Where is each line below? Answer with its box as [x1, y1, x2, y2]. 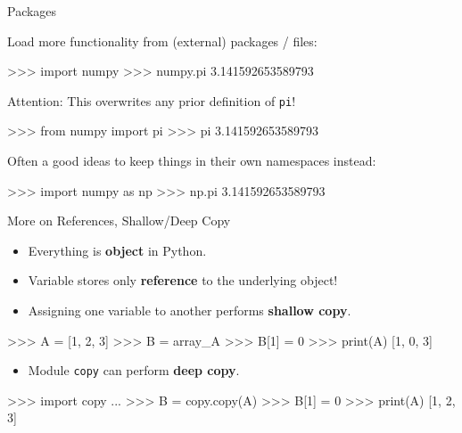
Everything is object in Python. [28, 241, 207, 259]
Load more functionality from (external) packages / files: [7, 31, 318, 50]
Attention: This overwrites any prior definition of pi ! [7, 91, 296, 110]
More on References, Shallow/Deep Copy [7, 211, 231, 230]
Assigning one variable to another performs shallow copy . [28, 301, 351, 319]
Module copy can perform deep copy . [28, 361, 240, 380]
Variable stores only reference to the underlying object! [28, 271, 338, 290]
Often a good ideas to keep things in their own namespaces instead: [7, 151, 376, 170]
